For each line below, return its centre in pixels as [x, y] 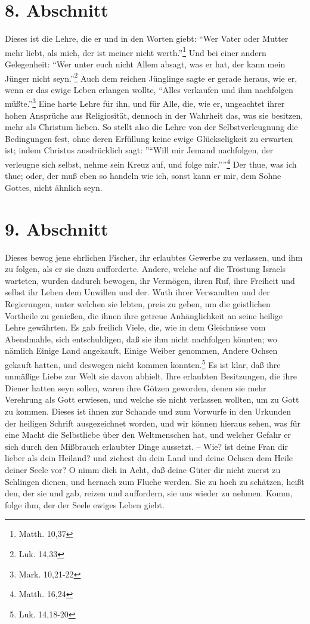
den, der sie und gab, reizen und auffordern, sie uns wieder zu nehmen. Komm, [149, 493]
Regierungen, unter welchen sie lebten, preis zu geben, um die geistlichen [138, 303]
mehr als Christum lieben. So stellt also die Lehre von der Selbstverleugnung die [151, 127]
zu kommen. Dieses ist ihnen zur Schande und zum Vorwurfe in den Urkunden [148, 411]
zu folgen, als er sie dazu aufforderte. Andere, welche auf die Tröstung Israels [145, 269]
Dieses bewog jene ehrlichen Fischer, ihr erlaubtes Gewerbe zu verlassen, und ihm [154, 257]
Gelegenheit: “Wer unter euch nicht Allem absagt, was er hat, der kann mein [145, 64]
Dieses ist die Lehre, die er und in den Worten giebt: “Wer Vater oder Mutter [147, 38]
